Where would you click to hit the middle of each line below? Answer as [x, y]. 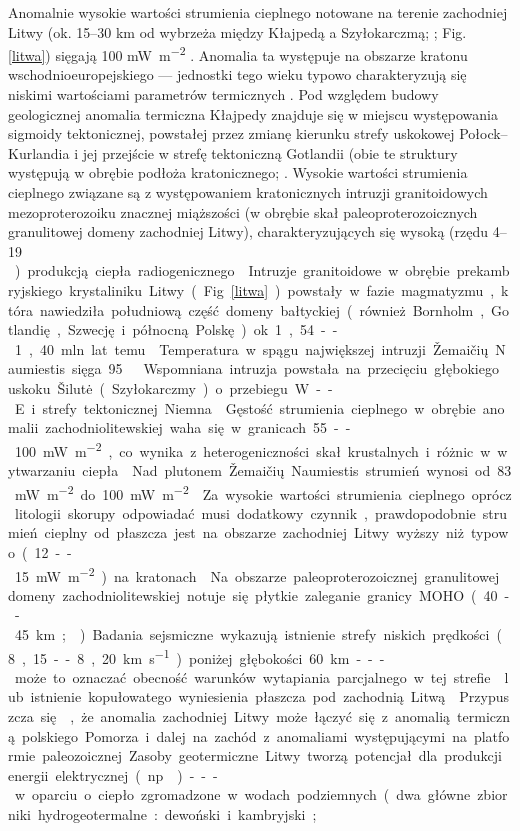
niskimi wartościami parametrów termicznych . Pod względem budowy [223, 94]
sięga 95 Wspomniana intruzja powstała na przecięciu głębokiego [285, 368]
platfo [491, 735]
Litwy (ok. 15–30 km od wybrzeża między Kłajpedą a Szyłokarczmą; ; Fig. [237, 31]
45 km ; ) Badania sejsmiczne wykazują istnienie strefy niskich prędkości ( [258, 634]
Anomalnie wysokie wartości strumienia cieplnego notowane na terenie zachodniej [258, 12]
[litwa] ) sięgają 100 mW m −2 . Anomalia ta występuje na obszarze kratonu [238, 53]
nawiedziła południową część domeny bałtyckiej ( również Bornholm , [262, 309]
